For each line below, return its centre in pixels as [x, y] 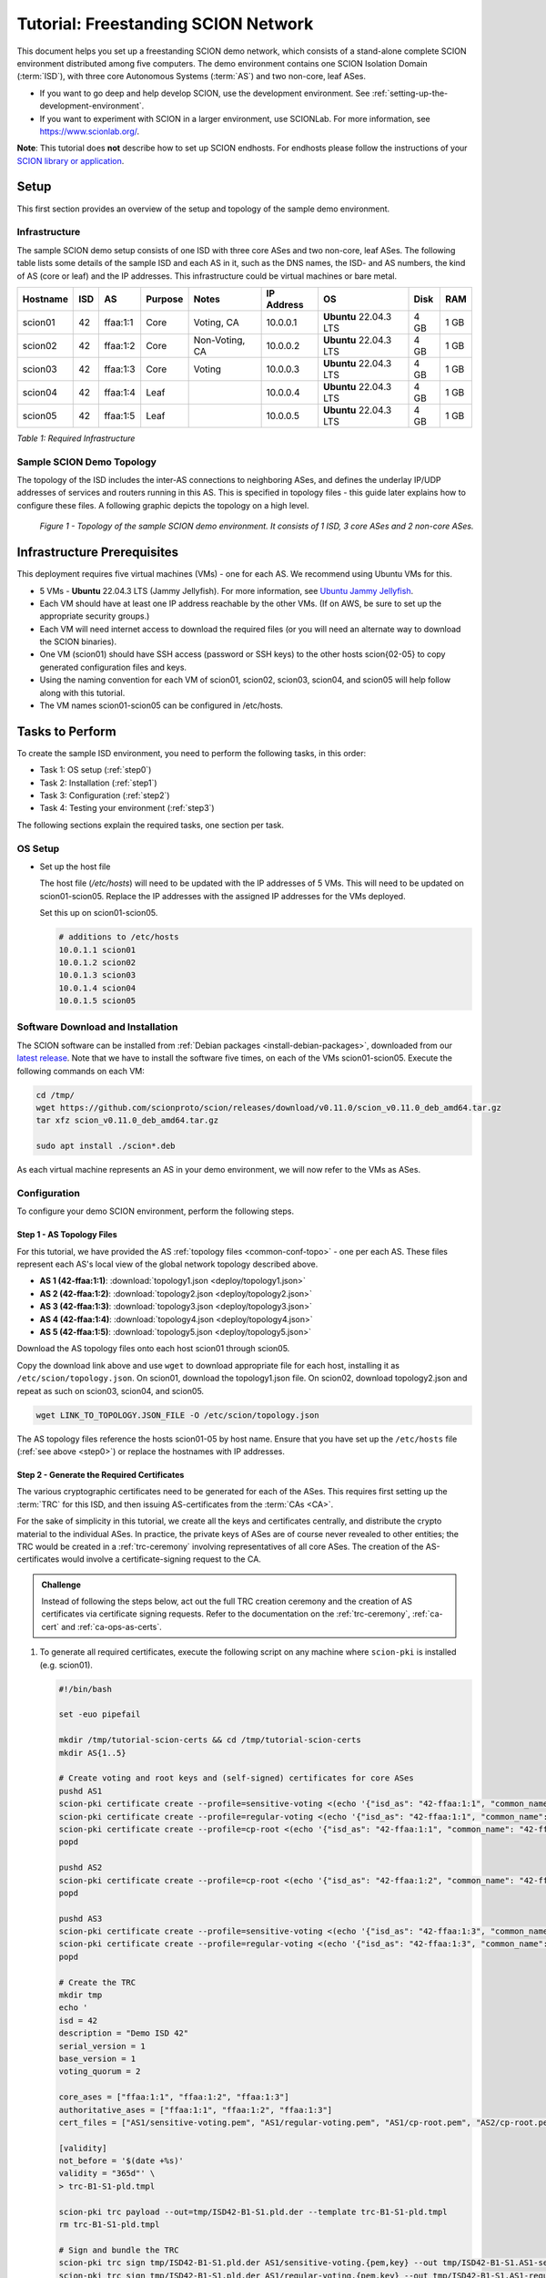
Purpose [165, 299]
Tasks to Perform [67, 731]
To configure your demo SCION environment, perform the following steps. [156, 1211]
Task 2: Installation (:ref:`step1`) [99, 783]
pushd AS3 [81, 1919]
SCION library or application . [71, 160]
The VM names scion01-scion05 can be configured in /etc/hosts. [162, 705]
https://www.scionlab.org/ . [90, 131]
